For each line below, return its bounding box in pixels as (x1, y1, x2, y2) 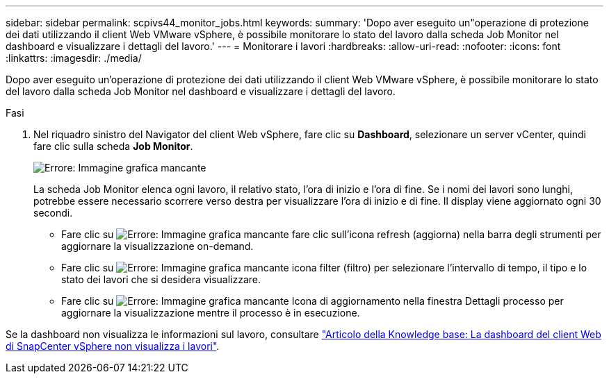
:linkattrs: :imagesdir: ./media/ (6, 52, 142, 64)
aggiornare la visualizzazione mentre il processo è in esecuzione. (61, 307, 360, 319)
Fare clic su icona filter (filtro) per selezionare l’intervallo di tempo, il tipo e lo (61, 262, 587, 273)
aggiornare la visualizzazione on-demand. (61, 240, 254, 252)
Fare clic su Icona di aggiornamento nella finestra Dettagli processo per (61, 295, 564, 307)
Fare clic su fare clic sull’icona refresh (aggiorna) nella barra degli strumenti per (61, 228, 601, 240)
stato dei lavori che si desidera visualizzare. (61, 273, 261, 285)
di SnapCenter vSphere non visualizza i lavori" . (6, 340, 220, 352)
